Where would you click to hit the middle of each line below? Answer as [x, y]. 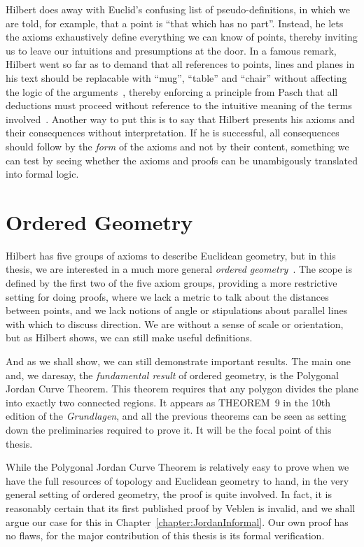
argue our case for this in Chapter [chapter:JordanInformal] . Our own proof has [177, 521]
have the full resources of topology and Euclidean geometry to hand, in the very [177, 480]
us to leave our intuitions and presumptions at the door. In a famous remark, [171, 50]
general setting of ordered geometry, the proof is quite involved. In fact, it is [169, 494]
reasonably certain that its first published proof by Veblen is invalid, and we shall [181, 507]
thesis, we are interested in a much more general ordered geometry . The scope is [179, 269]
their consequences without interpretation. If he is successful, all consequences [173, 133]
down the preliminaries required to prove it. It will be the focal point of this [169, 429]
